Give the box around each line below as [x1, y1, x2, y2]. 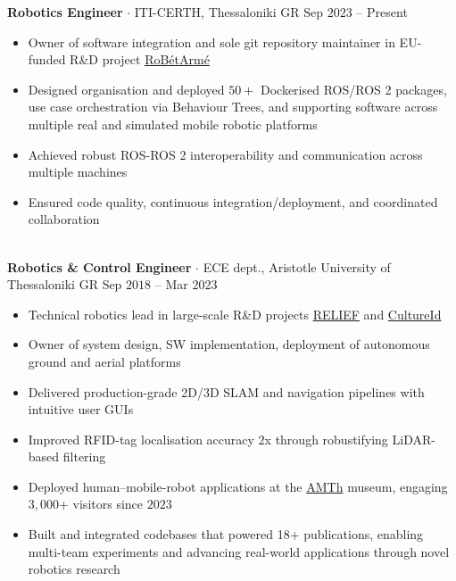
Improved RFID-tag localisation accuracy [28, 429, 254, 448]
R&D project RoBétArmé [70, 50, 210, 69]
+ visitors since [59, 494, 144, 513]
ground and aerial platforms [28, 352, 181, 370]
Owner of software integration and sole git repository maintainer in [28, 32, 395, 51]
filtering [62, 447, 106, 466]
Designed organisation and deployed [28, 79, 225, 98]
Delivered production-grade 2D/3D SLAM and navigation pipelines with [28, 382, 425, 401]
